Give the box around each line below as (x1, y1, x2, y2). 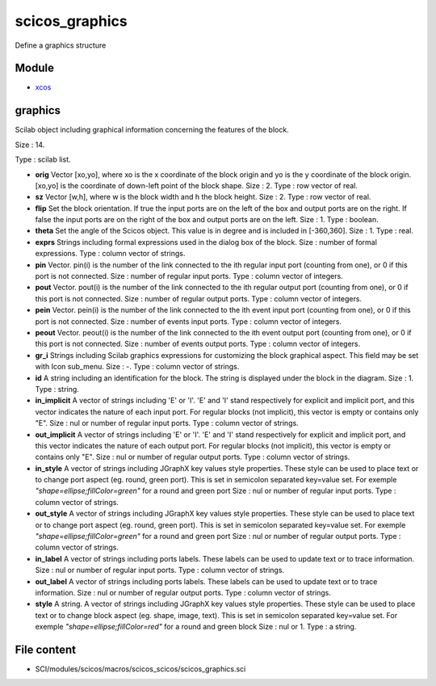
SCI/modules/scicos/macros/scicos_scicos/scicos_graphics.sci (35, 664, 246, 674)
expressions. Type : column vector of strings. (35, 249, 186, 259)
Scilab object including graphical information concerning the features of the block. (15, 125, 290, 135)
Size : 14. (15, 140, 45, 149)
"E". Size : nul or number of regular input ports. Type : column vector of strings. (35, 419, 299, 428)
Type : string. (35, 384, 80, 394)
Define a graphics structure (15, 40, 107, 50)
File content (15, 642, 77, 656)
